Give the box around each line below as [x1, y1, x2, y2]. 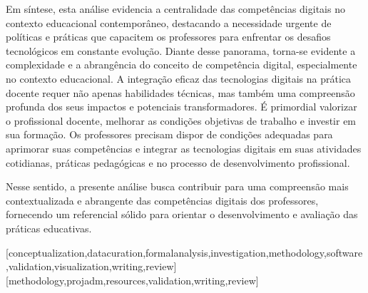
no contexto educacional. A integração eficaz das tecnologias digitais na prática [6, 71, 352, 86]
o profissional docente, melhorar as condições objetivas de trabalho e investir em [6, 113, 357, 128]
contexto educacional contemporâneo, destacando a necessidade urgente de [6, 15, 332, 30]
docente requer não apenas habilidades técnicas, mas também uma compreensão [6, 85, 355, 100]
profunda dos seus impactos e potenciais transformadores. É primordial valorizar [6, 99, 357, 114]
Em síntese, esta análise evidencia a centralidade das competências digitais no [6, 1, 345, 16]
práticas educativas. [6, 220, 92, 235]
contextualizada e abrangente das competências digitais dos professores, [6, 192, 319, 207]
